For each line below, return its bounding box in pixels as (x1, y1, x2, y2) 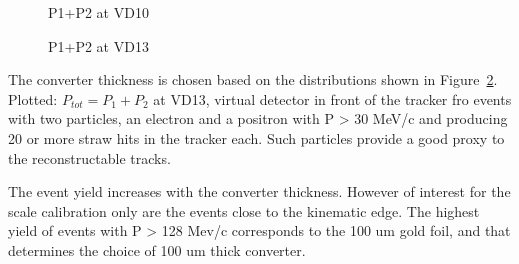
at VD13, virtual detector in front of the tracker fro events (153, 88, 512, 109)
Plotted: (8, 88, 58, 109)
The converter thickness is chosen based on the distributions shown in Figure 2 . (8, 69, 498, 90)
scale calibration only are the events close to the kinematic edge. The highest (8, 200, 480, 221)
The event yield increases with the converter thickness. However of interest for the (8, 181, 511, 202)
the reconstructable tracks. (8, 147, 171, 168)
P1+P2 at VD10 (48, 2, 149, 22)
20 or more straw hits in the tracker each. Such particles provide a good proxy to (8, 127, 505, 148)
